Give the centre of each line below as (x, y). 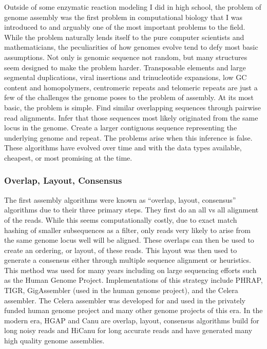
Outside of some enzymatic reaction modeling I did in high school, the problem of (133, 7)
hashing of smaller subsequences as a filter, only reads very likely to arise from (127, 230)
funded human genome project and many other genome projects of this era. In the (133, 310)
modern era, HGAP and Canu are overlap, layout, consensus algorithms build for (132, 320)
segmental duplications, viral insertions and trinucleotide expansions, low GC (126, 77)
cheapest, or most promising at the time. (68, 157)
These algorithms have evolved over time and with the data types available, (123, 148)
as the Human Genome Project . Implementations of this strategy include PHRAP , (133, 280)
